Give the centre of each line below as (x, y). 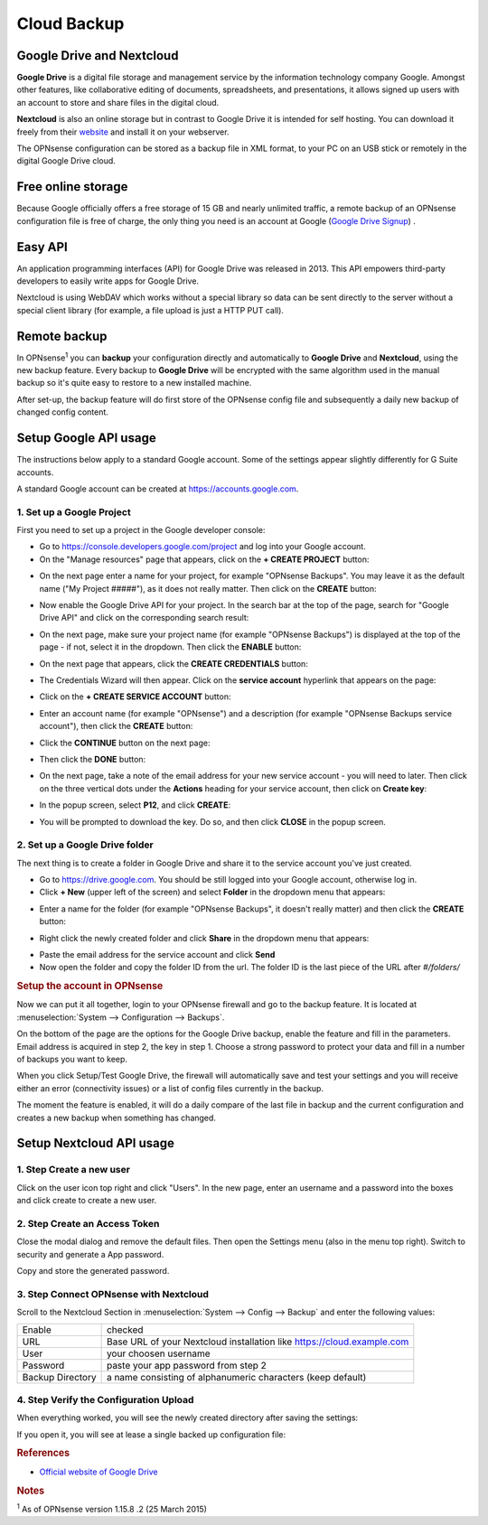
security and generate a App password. (90, 1254)
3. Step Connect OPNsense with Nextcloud (113, 1294)
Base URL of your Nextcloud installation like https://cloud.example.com (258, 1342)
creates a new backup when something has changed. (117, 1118)
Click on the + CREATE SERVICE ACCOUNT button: (135, 697)
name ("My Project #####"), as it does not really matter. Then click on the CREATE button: (208, 588)
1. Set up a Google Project (74, 512)
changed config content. (62, 412)
